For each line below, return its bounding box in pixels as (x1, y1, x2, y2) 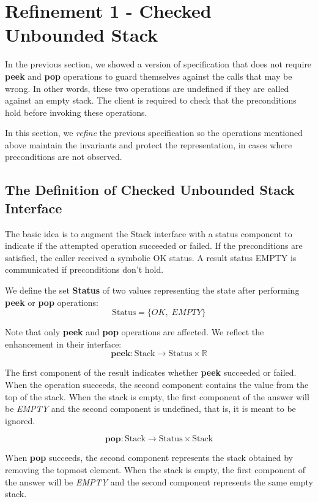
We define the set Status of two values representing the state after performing (5, 284, 300, 297)
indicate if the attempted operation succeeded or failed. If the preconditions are (5, 239, 303, 252)
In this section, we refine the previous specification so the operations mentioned (5, 126, 303, 139)
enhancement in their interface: (5, 337, 122, 350)
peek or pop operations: (5, 295, 98, 308)
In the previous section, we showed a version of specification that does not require (5, 58, 312, 70)
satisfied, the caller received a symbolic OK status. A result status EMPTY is (5, 251, 297, 264)
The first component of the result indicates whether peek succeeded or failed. (5, 366, 297, 379)
